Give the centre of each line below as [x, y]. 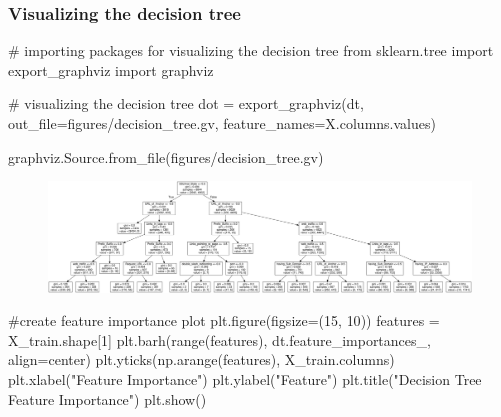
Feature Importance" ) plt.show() [107, 398]
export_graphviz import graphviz [111, 69]
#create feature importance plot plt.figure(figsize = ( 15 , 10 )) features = [224, 320]
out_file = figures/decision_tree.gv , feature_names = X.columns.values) [222, 123]
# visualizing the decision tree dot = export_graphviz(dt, [186, 103]
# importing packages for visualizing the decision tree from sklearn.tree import [251, 50]
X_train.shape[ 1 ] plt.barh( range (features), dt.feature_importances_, [219, 339]
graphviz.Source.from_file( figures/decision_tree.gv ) [166, 156]
